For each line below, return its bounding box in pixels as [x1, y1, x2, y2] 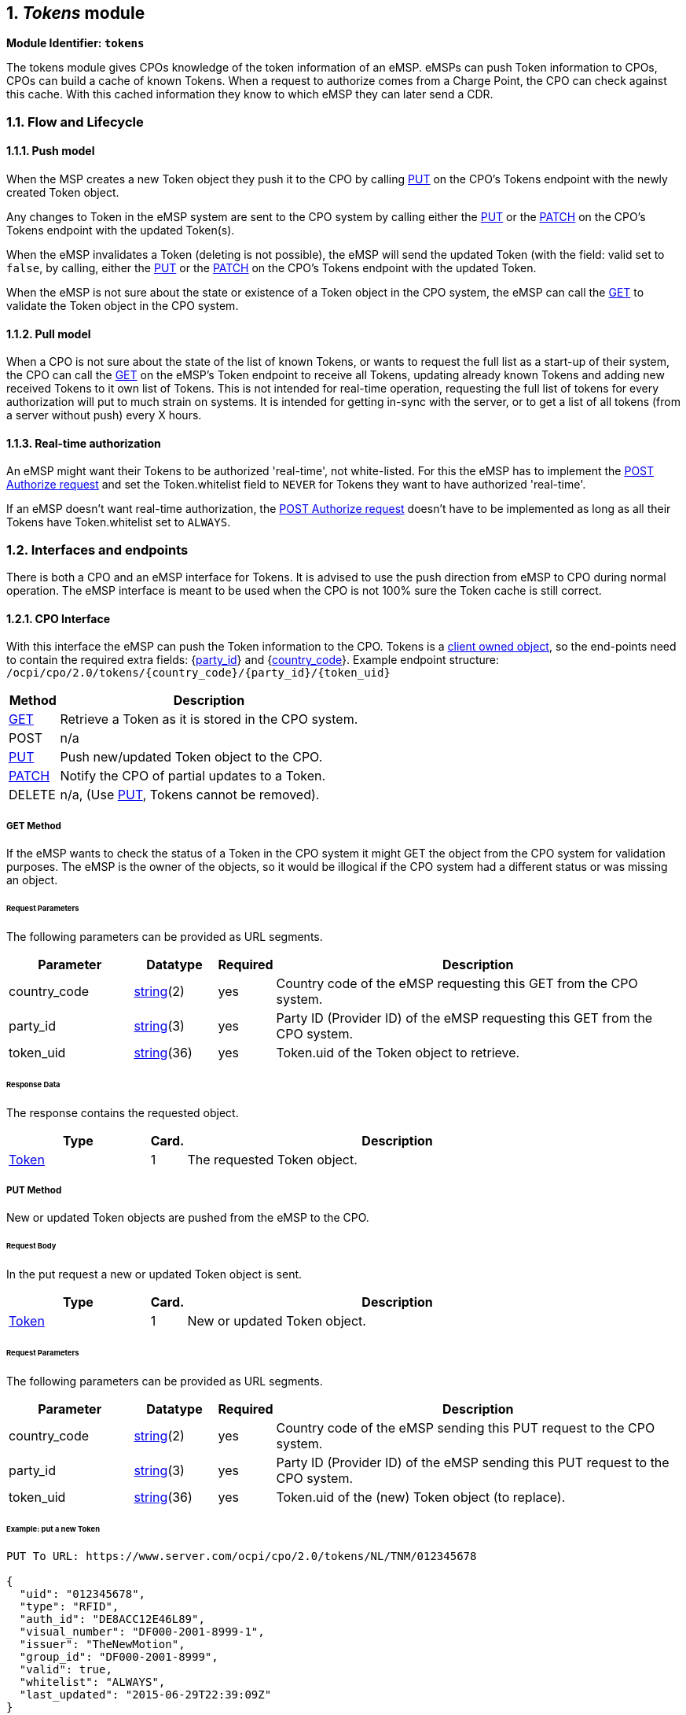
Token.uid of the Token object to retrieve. [276, 1044, 520, 1060]
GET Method [6, 820, 61, 832]
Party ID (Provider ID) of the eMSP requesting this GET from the [276, 1009, 653, 1026]
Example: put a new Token [6, 1524, 100, 1533]
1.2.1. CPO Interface [6, 611, 111, 625]
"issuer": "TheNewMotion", [19, 1638, 185, 1651]
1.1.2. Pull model [6, 326, 91, 341]
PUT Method [6, 1184, 62, 1196]
